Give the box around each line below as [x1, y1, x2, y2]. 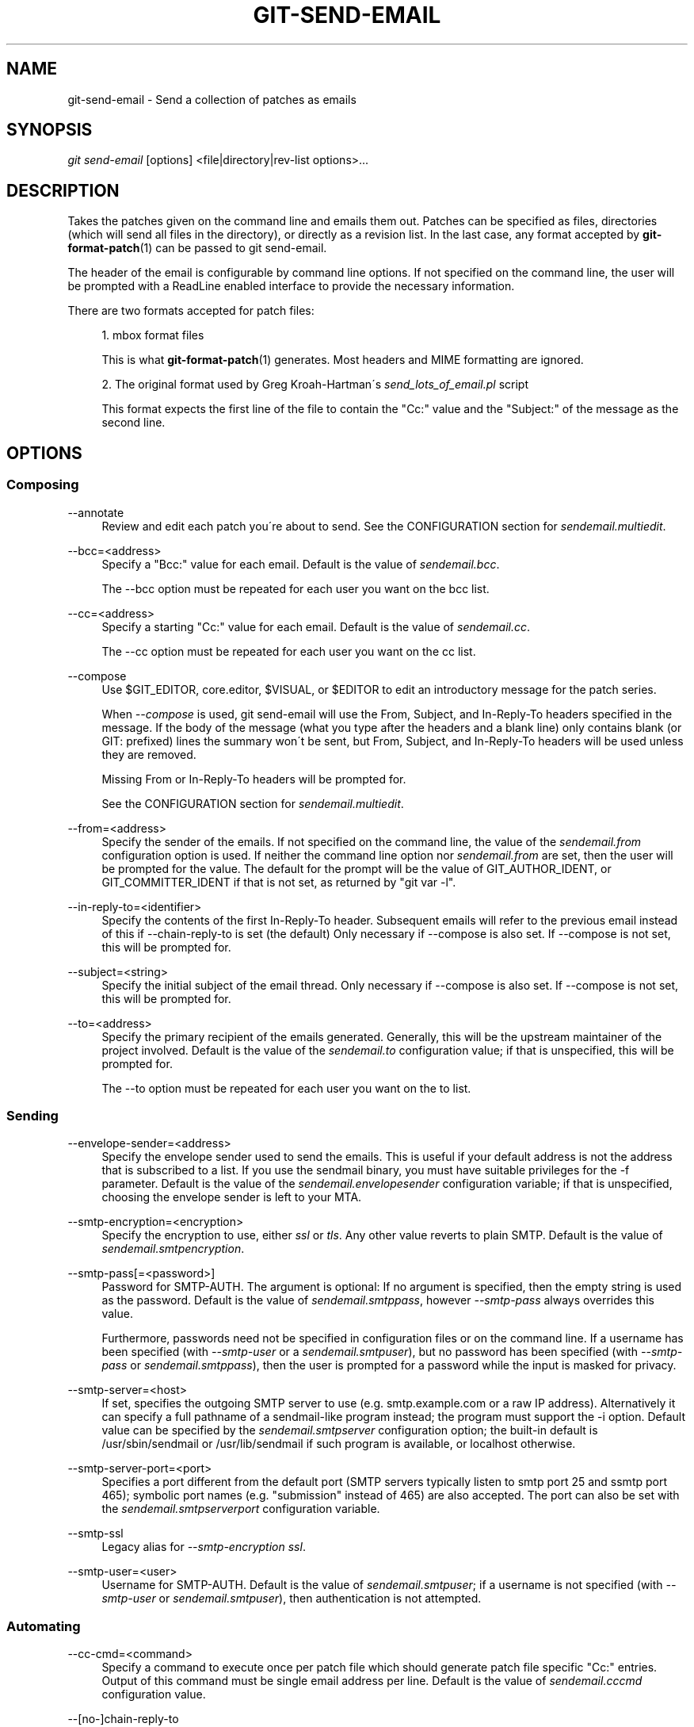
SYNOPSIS [6, 120, 93, 140]
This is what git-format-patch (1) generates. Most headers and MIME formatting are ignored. [101, 353, 584, 367]
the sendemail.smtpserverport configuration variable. [101, 1502, 380, 1516]
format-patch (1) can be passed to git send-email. [67, 241, 327, 255]
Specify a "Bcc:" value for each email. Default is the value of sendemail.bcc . [101, 557, 500, 571]
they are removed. [101, 747, 196, 761]
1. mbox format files [101, 328, 204, 343]
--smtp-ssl [67, 1526, 124, 1541]
